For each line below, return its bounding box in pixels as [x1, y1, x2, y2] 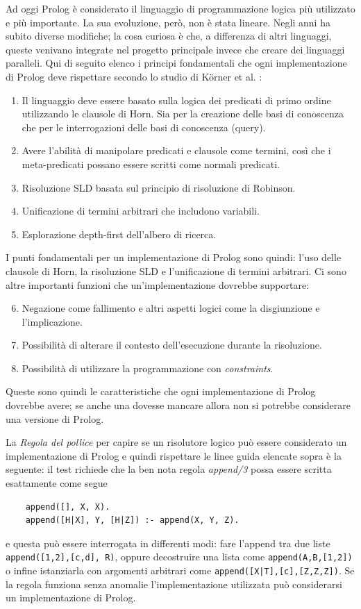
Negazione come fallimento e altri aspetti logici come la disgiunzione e [22, 301, 320, 315]
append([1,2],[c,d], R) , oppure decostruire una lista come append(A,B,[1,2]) [6, 549, 353, 564]
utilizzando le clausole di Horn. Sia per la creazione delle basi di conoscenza [22, 106, 344, 121]
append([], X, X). [25, 501, 110, 512]
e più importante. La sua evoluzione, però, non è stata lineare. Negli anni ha [6, 15, 330, 29]
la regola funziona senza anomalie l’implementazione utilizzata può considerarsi [6, 576, 342, 591]
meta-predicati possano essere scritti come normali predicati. [22, 156, 280, 171]
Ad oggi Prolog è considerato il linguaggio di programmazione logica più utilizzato [6, 1, 355, 15]
